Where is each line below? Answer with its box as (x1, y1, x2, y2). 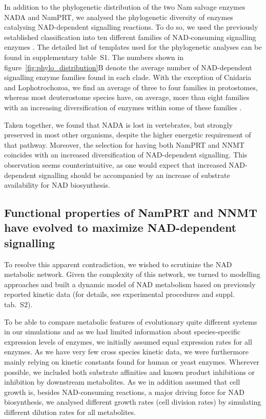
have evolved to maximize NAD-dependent (4, 220, 237, 235)
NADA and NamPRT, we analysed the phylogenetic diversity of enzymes (4, 11, 233, 22)
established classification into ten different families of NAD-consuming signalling (4, 31, 256, 42)
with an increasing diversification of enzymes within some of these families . (4, 102, 242, 112)
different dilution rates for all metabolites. (4, 406, 136, 417)
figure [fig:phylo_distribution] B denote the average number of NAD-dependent (4, 62, 252, 72)
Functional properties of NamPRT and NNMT (4, 205, 257, 221)
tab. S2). (4, 299, 33, 310)
